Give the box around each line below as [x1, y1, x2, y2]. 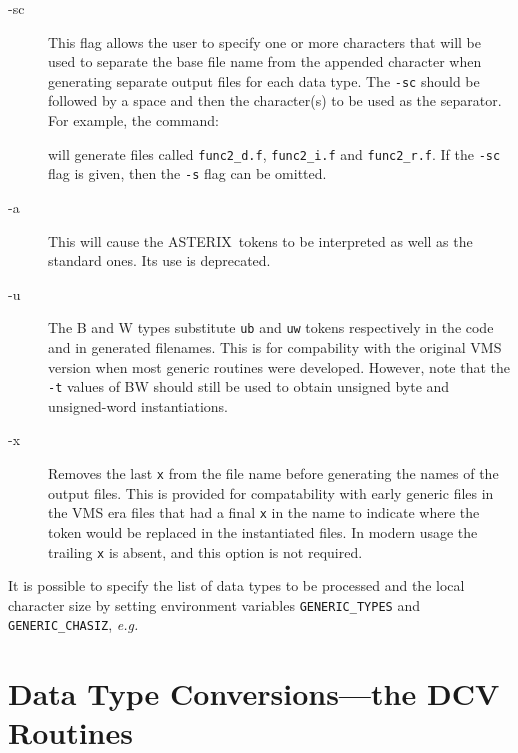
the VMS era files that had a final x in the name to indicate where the [48, 502, 480, 523]
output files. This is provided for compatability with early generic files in [48, 482, 494, 503]
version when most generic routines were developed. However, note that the [48, 356, 510, 377]
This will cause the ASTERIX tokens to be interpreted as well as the [48, 230, 473, 251]
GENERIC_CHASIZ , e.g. [8, 614, 139, 635]
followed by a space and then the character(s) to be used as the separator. [48, 90, 502, 111]
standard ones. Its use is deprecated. [48, 250, 271, 271]
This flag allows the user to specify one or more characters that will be [48, 31, 481, 52]
